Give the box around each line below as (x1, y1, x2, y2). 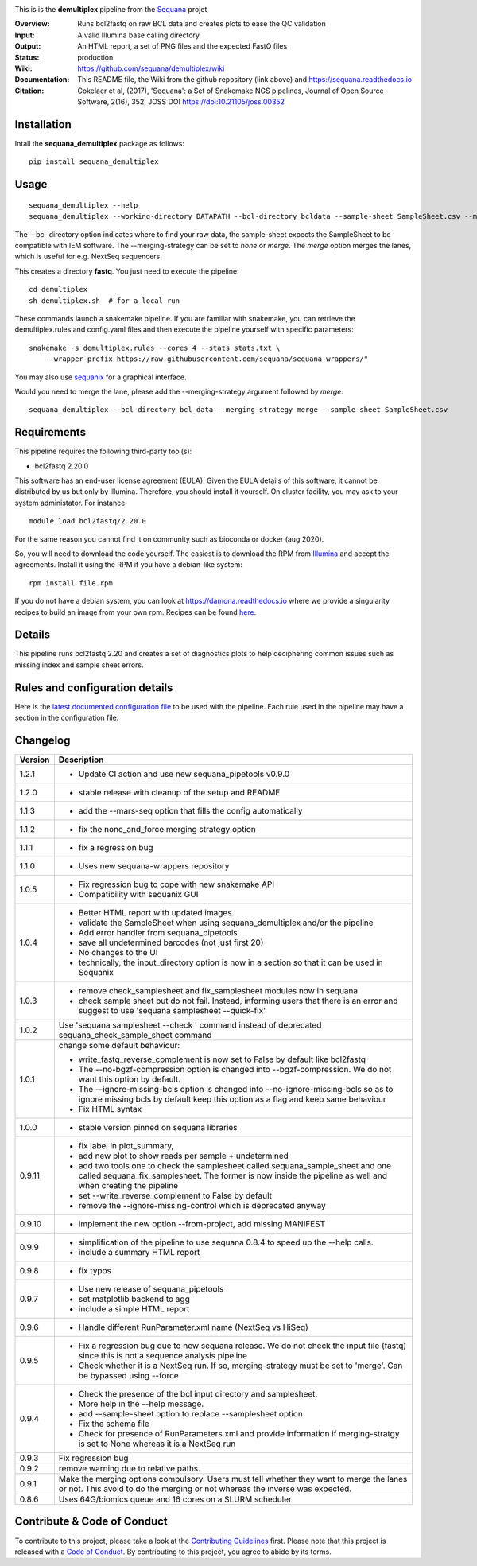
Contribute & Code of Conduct (14, 1515, 169, 1529)
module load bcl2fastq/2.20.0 (29, 517, 147, 526)
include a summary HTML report (78, 1247, 200, 1257)
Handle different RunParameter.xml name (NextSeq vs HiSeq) (78, 1322, 309, 1332)
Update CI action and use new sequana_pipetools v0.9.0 (78, 768, 290, 779)
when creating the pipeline (78, 1180, 179, 1191)
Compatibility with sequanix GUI (78, 889, 199, 900)
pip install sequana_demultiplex (29, 157, 159, 166)
